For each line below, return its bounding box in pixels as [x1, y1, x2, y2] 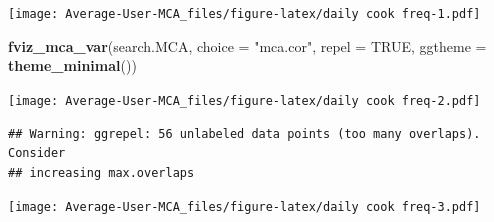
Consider [8, 146, 66, 161]
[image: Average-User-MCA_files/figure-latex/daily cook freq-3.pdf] [8, 200, 481, 215]
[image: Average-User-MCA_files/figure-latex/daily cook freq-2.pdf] [8, 93, 481, 108]
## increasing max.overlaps [8, 165, 195, 180]
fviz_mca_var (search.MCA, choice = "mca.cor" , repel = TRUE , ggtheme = [8, 35, 487, 56]
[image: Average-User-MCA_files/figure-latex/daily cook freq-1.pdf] [8, 7, 481, 21]
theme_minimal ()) [8, 55, 137, 76]
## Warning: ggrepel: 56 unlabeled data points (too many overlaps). [8, 126, 481, 141]
